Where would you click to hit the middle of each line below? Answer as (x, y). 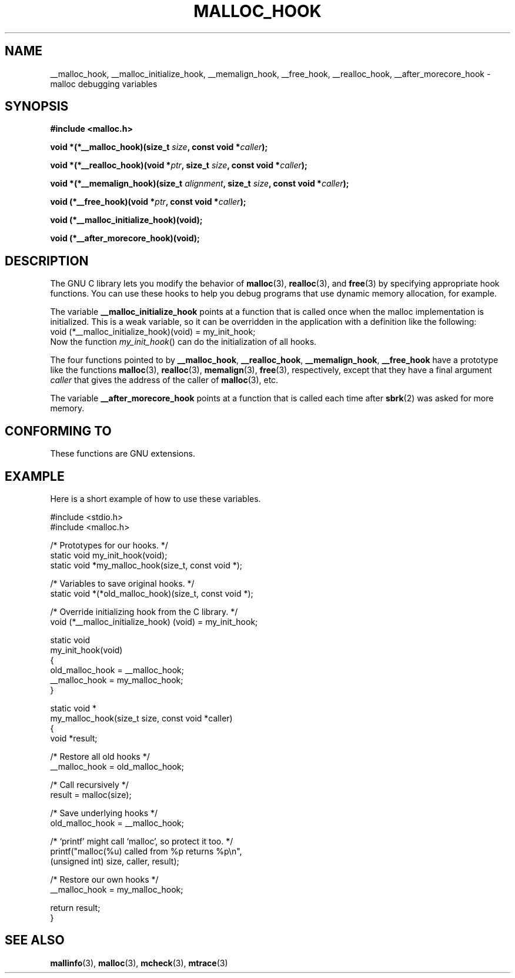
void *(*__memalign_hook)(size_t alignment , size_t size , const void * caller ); (200, 184)
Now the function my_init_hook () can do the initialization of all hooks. (183, 342)
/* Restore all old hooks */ (100, 756)
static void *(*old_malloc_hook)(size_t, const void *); (152, 593)
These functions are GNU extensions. (123, 454)
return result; (75, 907)
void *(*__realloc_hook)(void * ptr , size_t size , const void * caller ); (179, 165)
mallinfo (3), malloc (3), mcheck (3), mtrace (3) (139, 963)
